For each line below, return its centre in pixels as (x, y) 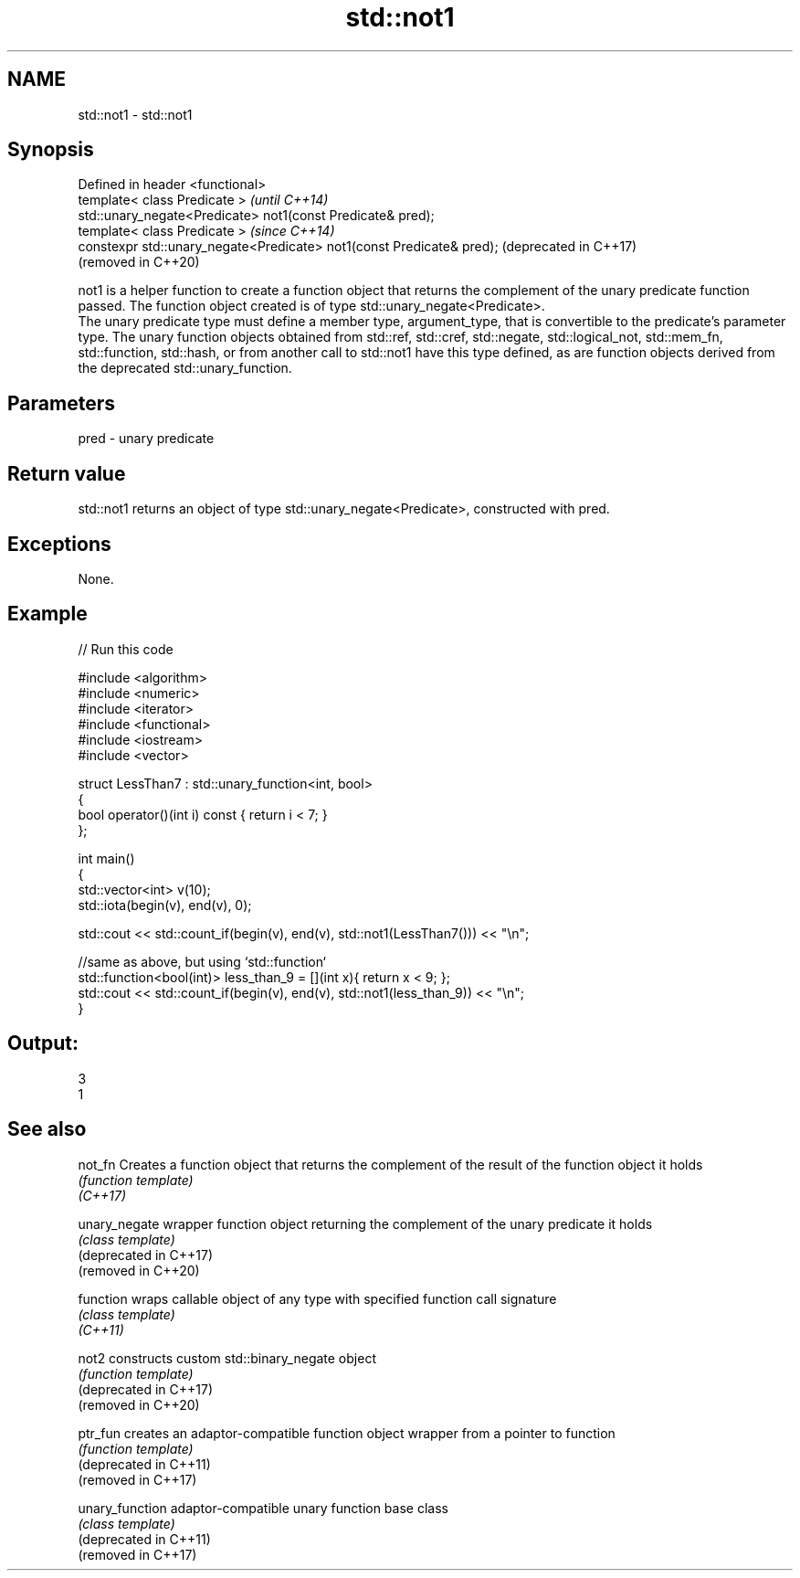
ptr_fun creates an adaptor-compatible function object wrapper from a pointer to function (347, 1433)
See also (47, 1129)
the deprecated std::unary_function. (185, 368)
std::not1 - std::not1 (135, 114)
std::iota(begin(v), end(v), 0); (165, 905)
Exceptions (59, 544)
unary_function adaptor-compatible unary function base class (263, 1508)
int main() (106, 858)
